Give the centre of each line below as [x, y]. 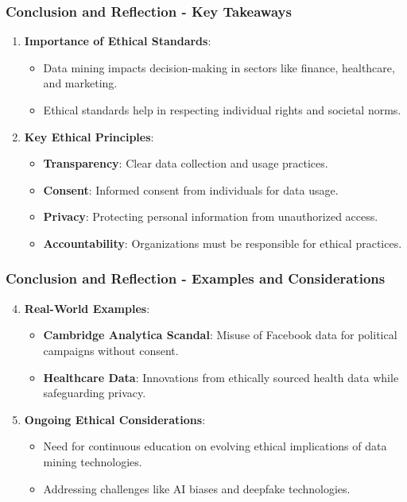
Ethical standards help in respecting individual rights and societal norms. [222, 110]
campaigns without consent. [111, 350]
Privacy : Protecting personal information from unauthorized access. [211, 216]
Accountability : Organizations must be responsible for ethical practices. [223, 243]
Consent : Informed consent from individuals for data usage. [191, 189]
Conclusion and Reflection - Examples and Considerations [196, 278]
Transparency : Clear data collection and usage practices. [186, 163]
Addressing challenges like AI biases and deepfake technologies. [197, 488]
